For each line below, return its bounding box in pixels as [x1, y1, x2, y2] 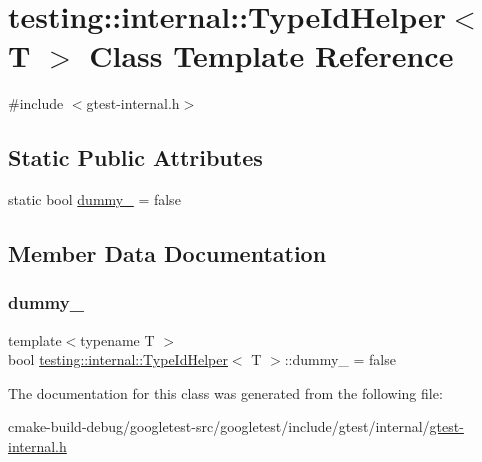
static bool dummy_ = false [8, 189, 181, 210]
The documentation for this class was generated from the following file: [8, 382, 443, 403]
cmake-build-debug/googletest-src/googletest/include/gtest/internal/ [8, 416, 430, 437]
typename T [80, 329, 155, 350]
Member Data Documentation [8, 238, 327, 269]
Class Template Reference [89, 35, 454, 76]
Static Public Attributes [8, 142, 263, 173]
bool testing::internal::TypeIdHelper [8, 349, 228, 370]
